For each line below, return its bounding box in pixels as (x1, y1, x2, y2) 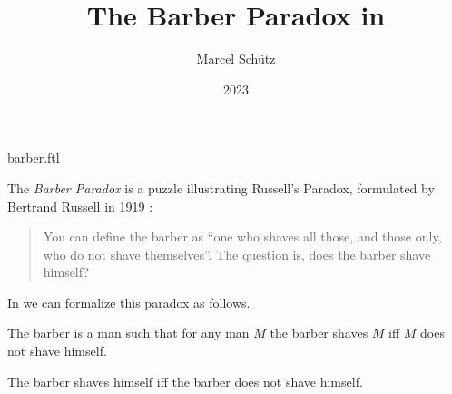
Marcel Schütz (196, 49, 276, 68)
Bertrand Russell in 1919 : (7, 196, 153, 215)
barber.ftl (7, 148, 60, 167)
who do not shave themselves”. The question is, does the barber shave (43, 244, 431, 263)
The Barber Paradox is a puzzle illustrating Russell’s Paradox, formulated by (7, 178, 435, 197)
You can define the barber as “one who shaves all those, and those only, (43, 227, 442, 246)
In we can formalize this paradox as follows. (7, 292, 251, 311)
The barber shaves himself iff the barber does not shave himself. (7, 371, 363, 390)
